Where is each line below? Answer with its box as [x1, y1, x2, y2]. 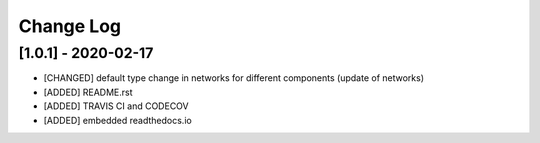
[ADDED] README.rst [43, 86, 134, 98]
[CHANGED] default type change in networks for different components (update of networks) [43, 72, 425, 84]
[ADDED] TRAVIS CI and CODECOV [43, 100, 189, 112]
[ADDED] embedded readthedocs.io [43, 114, 192, 126]
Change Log [18, 15, 122, 37]
